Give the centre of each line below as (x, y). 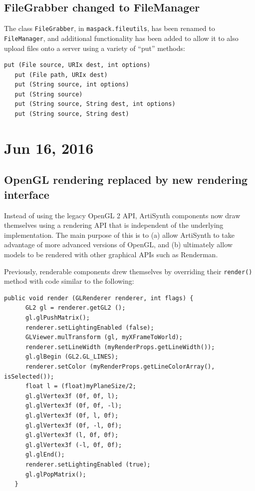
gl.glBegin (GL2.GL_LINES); (72, 357)
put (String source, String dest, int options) (95, 104)
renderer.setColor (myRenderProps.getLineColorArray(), (120, 367)
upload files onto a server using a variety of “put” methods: (95, 48)
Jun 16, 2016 (49, 148)
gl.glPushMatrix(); (57, 318)
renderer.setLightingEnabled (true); (88, 464)
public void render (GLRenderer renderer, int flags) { (99, 298)
